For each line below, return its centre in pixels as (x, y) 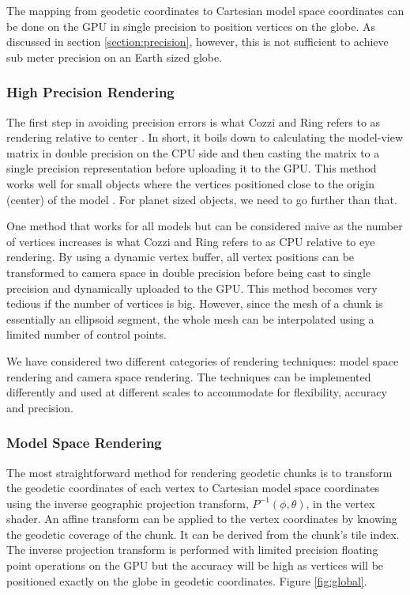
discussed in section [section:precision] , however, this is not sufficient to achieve (197, 42)
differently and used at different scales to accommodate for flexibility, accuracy (197, 392)
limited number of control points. (87, 334)
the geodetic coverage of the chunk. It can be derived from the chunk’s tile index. (203, 534)
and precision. (40, 407)
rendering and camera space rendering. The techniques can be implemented (189, 376)
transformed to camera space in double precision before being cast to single (189, 272)
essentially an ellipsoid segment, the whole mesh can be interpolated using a (190, 318)
